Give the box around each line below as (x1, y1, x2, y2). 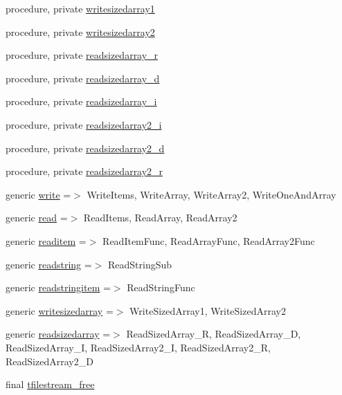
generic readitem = (6, 233, 87, 248)
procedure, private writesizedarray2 (6, 24, 155, 39)
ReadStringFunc (127, 280, 195, 295)
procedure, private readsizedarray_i (6, 94, 157, 109)
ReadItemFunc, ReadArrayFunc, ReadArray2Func (102, 233, 315, 248)
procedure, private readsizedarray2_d (6, 140, 165, 155)
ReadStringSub (107, 257, 172, 271)
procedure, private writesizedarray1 (6, 1, 155, 15)
